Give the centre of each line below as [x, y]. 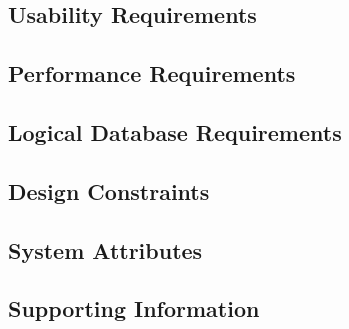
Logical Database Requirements [175, 131]
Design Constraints [109, 190]
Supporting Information [134, 308]
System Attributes [105, 249]
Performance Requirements [152, 73]
